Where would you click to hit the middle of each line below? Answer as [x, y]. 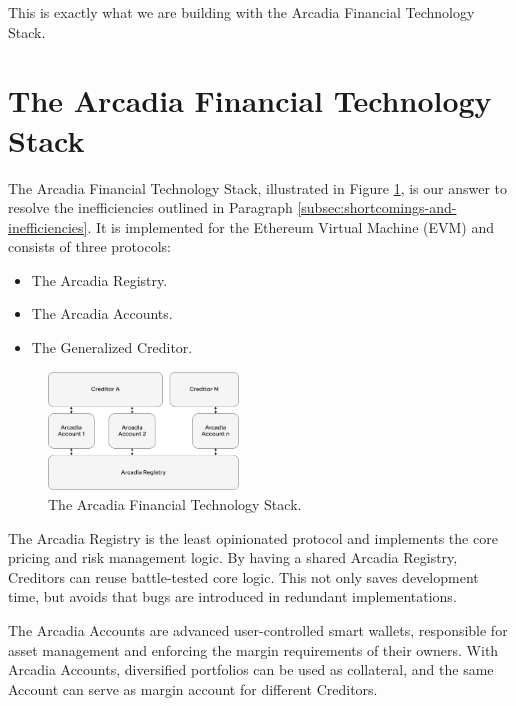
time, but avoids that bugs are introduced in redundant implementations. [232, 596]
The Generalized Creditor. [112, 347]
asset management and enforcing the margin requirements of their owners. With [253, 649]
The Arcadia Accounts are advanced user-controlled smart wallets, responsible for [258, 629]
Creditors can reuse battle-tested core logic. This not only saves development [243, 576]
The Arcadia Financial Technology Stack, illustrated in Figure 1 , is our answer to [258, 187]
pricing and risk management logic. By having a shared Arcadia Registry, [233, 557]
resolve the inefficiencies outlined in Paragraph [150, 207]
